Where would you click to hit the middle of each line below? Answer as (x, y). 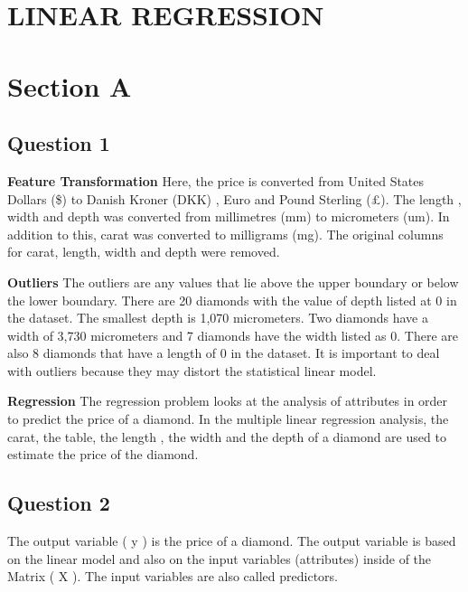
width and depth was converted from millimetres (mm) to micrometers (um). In (229, 216)
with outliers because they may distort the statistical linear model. (192, 370)
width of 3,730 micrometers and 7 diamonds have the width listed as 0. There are (233, 335)
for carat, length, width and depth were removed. (144, 252)
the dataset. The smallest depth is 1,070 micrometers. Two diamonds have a (218, 318)
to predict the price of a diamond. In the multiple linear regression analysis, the (228, 419)
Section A (70, 85)
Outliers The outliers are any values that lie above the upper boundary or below (233, 282)
